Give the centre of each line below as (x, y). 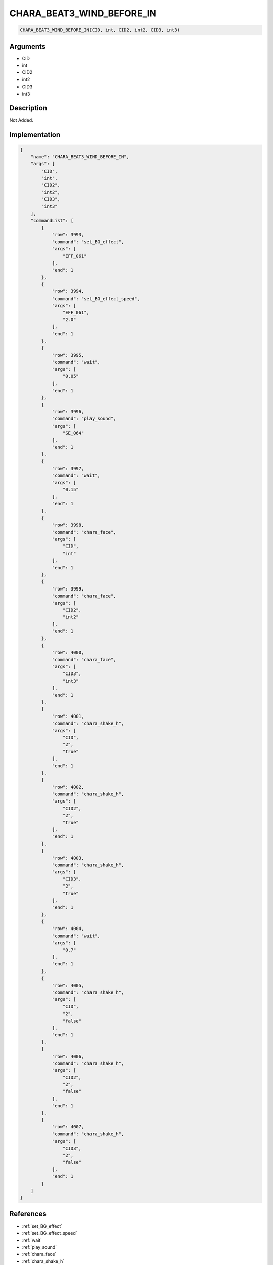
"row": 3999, (68, 589)
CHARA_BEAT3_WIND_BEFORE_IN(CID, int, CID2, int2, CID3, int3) (100, 30)
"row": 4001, (68, 716)
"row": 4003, (68, 858)
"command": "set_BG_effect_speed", (96, 298)
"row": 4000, (68, 652)
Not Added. (21, 120)
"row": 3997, (68, 469)
